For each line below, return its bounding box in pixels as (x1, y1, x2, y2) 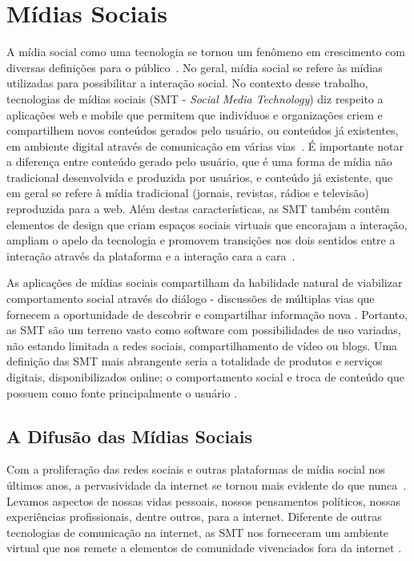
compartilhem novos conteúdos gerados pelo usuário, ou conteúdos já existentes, (6, 122, 399, 139)
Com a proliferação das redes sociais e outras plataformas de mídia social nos (6, 461, 385, 478)
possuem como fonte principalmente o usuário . (6, 384, 238, 401)
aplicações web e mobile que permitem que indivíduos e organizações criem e (6, 106, 383, 123)
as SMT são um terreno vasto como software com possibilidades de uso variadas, (6, 321, 401, 338)
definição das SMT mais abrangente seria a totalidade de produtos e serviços (6, 353, 383, 369)
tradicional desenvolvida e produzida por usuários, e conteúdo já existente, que (6, 168, 393, 185)
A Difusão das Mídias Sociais (6, 423, 253, 448)
